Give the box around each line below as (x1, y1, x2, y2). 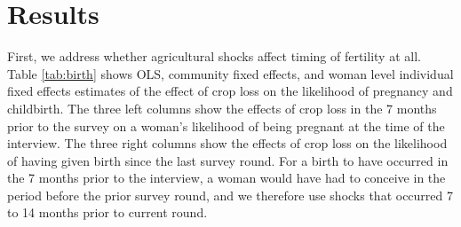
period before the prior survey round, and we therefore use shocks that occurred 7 (7, 185, 453, 204)
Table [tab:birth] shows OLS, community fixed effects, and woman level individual (7, 64, 454, 82)
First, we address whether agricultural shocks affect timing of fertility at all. (7, 47, 421, 66)
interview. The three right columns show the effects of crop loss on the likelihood (7, 134, 448, 153)
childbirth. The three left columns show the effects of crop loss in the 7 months (7, 98, 437, 117)
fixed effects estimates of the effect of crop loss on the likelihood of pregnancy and (7, 82, 453, 100)
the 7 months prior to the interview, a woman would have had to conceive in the (7, 168, 446, 187)
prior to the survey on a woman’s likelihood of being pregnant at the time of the (7, 116, 445, 135)
